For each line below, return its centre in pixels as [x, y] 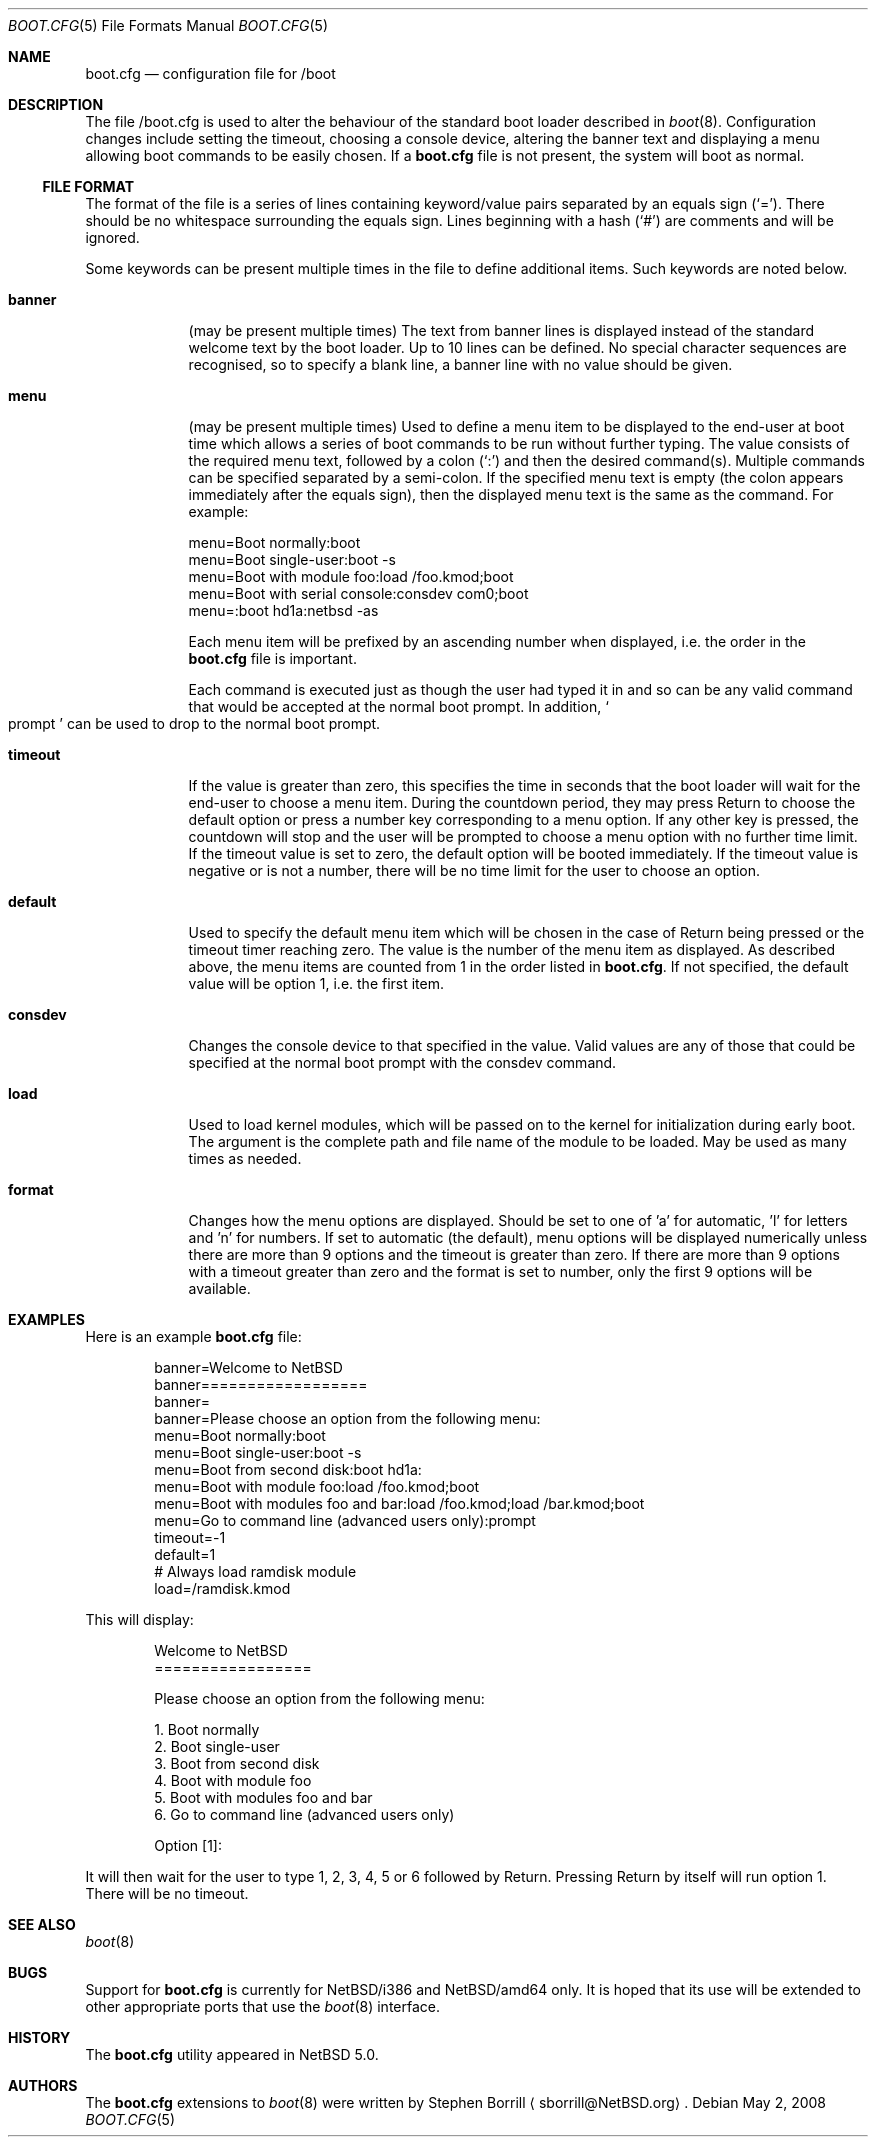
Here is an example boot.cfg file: [193, 1336]
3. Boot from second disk [237, 1763]
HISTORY [39, 2037]
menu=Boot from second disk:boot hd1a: [288, 1469]
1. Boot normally [207, 1729]
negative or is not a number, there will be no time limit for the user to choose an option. [474, 870]
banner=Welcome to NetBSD [248, 1367]
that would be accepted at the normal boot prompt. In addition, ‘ [398, 706]
